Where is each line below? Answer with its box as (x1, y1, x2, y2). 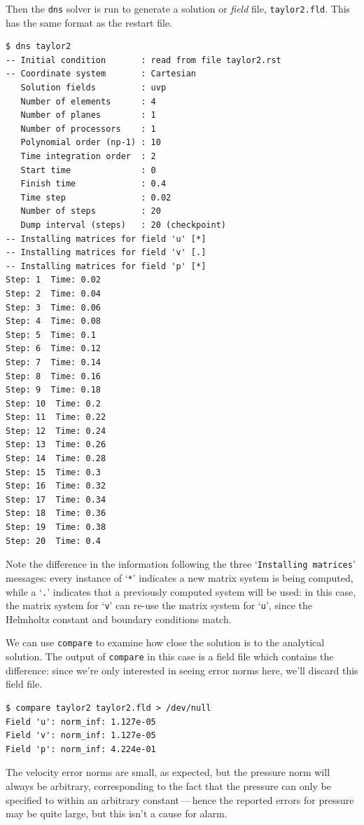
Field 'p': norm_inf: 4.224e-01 (6, 744, 156, 754)
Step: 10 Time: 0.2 (6, 398, 101, 409)
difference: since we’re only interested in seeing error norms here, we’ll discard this (6, 662, 358, 677)
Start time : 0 (20, 165, 156, 175)
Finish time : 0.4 (20, 179, 167, 189)
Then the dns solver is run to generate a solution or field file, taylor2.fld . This (6, 1, 351, 15)
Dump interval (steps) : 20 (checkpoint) (20, 219, 226, 230)
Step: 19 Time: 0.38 (6, 522, 106, 533)
